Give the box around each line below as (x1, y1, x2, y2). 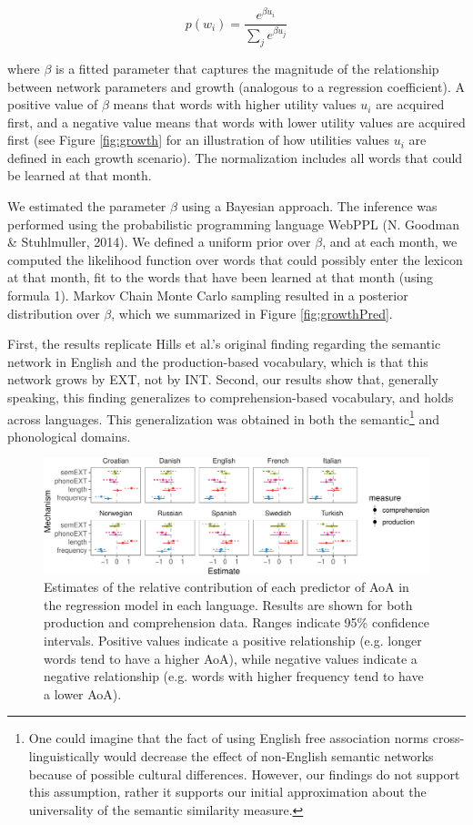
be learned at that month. (7, 166, 152, 185)
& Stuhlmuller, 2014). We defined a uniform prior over (7, 232, 311, 251)
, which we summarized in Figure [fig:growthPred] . (111, 303, 393, 322)
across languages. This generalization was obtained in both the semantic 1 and (7, 406, 439, 428)
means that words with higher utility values (113, 95, 357, 114)
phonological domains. (7, 426, 131, 445)
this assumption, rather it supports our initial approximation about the (28, 782, 427, 801)
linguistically (28, 746, 100, 765)
